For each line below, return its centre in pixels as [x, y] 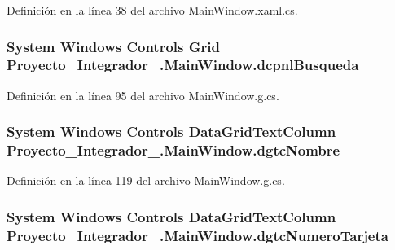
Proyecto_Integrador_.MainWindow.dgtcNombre [173, 150]
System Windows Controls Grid [113, 46]
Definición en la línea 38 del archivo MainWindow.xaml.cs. [152, 10]
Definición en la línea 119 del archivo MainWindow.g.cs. [146, 180]
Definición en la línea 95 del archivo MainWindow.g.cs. [143, 95]
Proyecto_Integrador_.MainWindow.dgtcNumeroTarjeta [197, 235]
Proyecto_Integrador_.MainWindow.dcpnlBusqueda [183, 65]
